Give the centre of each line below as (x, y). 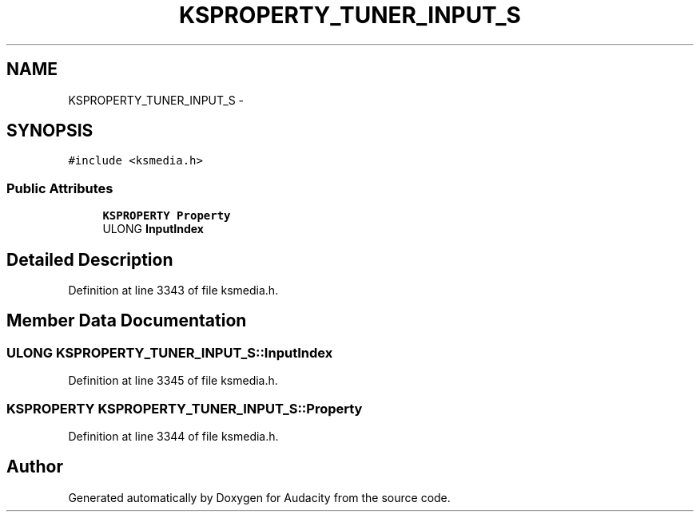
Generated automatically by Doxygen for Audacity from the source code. (259, 497)
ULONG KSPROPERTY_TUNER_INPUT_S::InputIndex (170, 352)
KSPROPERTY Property (167, 216)
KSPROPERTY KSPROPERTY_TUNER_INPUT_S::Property (185, 408)
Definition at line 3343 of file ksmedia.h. (173, 291)
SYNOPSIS (50, 131)
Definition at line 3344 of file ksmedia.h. (173, 436)
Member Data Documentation (127, 321)
